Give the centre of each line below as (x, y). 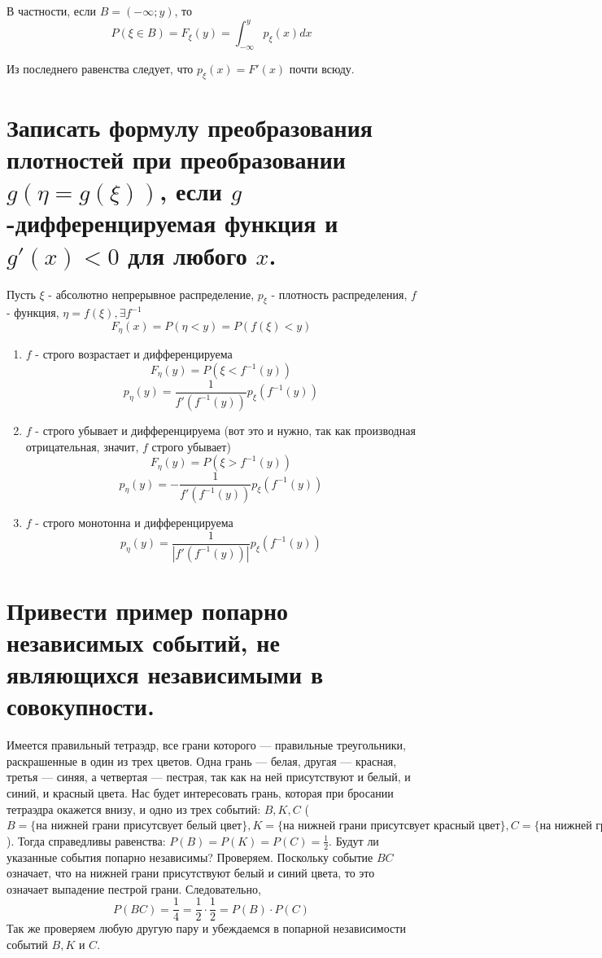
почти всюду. (322, 68)
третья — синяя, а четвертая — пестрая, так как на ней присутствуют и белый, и (209, 777)
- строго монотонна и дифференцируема (134, 522)
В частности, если (52, 11)
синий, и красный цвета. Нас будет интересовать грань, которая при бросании (200, 792)
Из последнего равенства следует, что (100, 68)
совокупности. (81, 706)
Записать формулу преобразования (190, 127)
